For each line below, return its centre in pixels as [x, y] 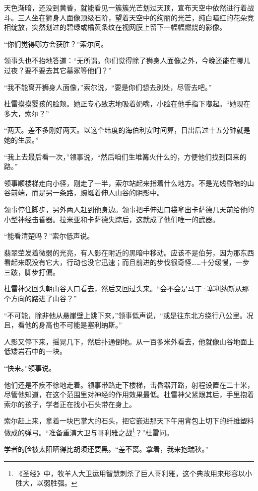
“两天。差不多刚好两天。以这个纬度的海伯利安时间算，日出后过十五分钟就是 [127, 130]
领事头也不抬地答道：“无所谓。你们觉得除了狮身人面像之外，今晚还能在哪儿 [127, 60]
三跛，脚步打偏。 [32, 272]
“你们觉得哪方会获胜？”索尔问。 [56, 43]
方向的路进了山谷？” [44, 298]
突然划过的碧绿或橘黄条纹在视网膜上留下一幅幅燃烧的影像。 [129, 27]
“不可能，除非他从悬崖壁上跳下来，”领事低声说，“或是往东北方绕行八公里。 [125, 315]
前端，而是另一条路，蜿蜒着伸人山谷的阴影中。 [87, 193]
